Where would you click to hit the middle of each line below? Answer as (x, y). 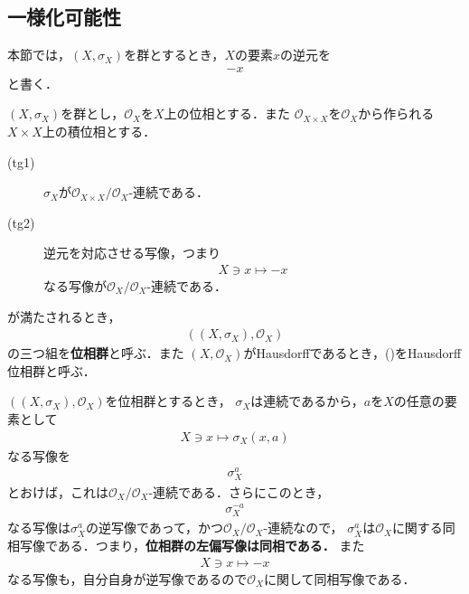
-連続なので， (303, 528)
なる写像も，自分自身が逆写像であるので (127, 578)
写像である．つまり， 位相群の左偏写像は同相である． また (192, 545)
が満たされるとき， (64, 316)
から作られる (396, 113)
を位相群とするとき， (168, 401)
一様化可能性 (64, 17)
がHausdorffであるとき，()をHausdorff (352, 353)
